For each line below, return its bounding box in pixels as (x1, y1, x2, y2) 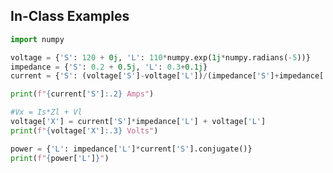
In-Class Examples (10, 8, 130, 25)
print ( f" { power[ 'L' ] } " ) (10, 153, 110, 163)
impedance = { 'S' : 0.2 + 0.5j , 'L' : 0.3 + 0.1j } (10, 62, 208, 72)
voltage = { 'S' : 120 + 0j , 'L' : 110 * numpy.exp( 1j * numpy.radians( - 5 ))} (10, 52, 311, 63)
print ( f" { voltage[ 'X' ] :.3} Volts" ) (10, 125, 159, 136)
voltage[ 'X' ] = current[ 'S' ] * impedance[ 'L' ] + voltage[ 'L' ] (10, 117, 267, 127)
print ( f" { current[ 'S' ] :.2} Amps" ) (10, 89, 155, 99)
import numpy (10, 34, 65, 44)
